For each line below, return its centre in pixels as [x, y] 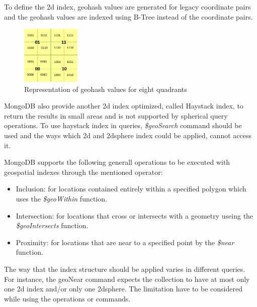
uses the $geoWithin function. [61, 198]
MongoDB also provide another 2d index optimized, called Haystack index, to [124, 106]
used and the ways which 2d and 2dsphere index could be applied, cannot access [128, 135]
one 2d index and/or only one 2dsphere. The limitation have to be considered [123, 289]
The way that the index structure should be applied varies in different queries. [125, 269]
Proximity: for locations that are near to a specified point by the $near [125, 242]
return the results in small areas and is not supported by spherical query [116, 115]
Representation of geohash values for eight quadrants [106, 89]
